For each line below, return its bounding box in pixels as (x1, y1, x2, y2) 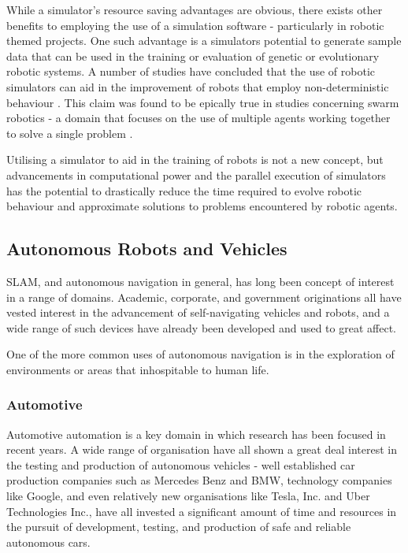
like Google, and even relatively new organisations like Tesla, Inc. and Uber (6, 488, 370, 504)
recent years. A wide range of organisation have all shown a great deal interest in (6, 441, 397, 458)
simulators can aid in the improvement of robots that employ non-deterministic (6, 78, 389, 95)
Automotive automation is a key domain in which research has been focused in (6, 425, 386, 442)
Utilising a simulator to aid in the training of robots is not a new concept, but (6, 151, 384, 168)
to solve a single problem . (6, 124, 133, 141)
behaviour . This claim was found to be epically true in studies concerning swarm (6, 94, 399, 110)
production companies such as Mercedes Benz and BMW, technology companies (6, 472, 392, 488)
